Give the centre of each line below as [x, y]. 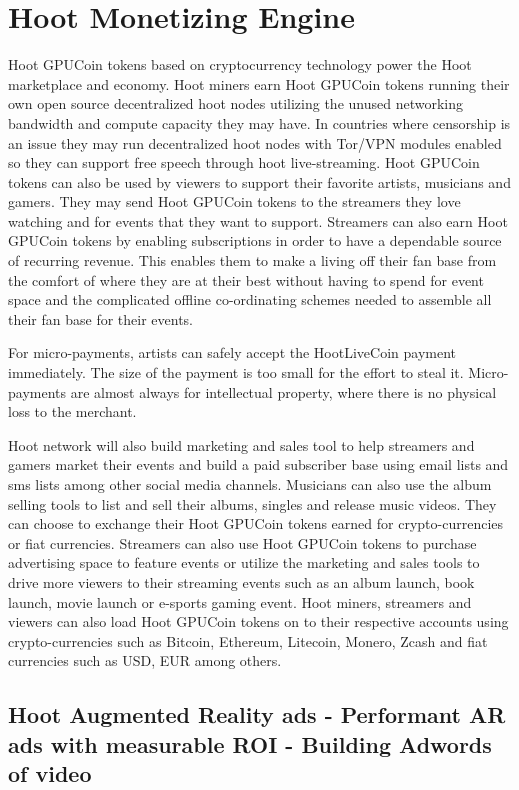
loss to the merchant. [72, 411]
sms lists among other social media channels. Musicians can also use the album [250, 484]
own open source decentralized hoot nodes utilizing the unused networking [235, 103]
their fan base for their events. [100, 318]
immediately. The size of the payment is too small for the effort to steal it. [236, 372]
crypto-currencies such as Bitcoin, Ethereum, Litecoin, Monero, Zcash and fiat [248, 640]
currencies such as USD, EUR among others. [145, 660]
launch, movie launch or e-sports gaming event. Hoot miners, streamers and [240, 601]
